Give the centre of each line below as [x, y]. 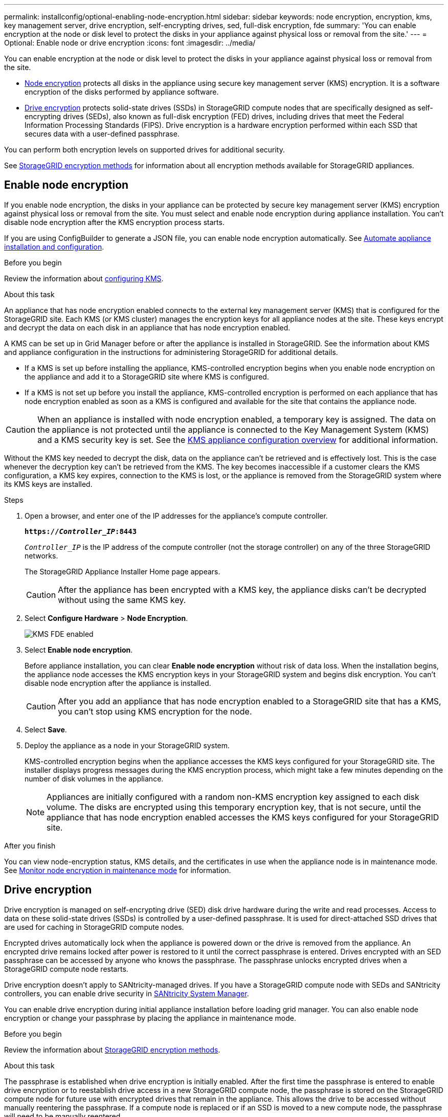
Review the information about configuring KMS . [84, 278]
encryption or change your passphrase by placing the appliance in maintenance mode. [150, 1018]
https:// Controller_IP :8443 [81, 531]
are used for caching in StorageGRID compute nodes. [94, 927]
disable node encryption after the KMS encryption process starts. [114, 222]
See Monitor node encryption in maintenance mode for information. [118, 870]
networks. [41, 555]
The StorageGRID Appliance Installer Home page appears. [122, 571]
